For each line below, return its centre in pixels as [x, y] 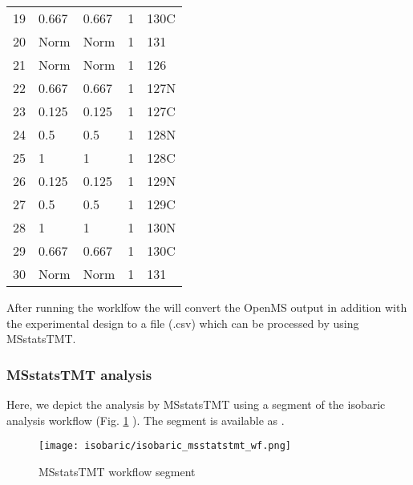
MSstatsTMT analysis [79, 374]
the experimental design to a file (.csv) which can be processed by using [183, 323]
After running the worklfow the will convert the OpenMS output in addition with [207, 307]
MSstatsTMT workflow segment [117, 471]
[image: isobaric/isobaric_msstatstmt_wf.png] [165, 446]
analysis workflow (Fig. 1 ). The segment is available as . [146, 420]
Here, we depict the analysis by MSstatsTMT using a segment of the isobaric [196, 404]
